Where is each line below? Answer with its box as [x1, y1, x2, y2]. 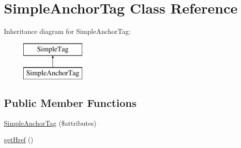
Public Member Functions [4, 95, 136, 110]
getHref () [4, 134, 33, 144]
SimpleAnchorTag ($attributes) [4, 118, 97, 128]
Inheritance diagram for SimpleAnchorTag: [4, 26, 131, 36]
